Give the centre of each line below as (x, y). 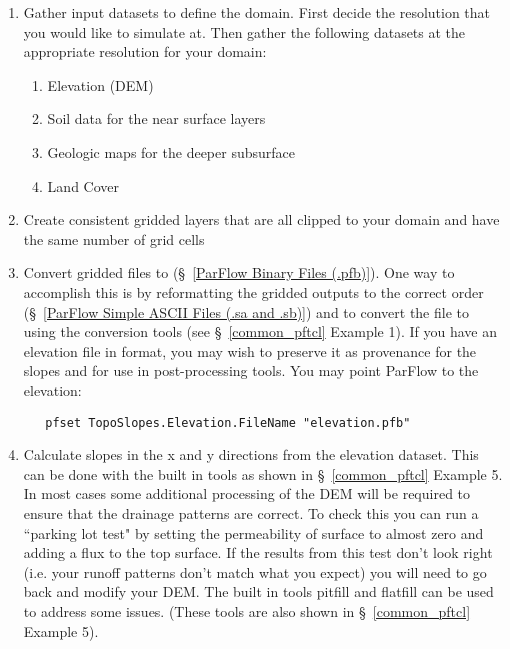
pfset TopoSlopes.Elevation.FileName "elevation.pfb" (228, 422)
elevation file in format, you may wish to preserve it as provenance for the (250, 350)
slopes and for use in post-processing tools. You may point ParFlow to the (251, 370)
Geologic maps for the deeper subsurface (171, 151)
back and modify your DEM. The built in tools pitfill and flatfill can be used (258, 591)
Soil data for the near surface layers (156, 118)
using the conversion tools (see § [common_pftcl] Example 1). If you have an (260, 331)
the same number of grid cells (114, 238)
